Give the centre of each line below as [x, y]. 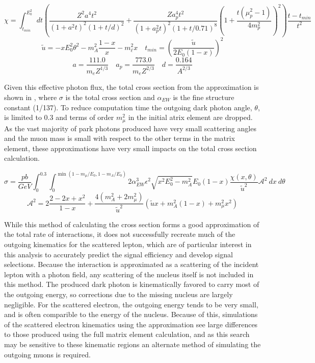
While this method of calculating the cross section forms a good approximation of [132, 224]
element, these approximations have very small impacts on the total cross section [130, 148]
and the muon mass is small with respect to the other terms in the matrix [120, 138]
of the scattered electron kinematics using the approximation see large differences [131, 324]
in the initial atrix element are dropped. [190, 117]
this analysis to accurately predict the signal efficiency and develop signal [119, 254]
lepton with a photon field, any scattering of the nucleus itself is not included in [129, 274]
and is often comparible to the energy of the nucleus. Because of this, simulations [131, 314]
